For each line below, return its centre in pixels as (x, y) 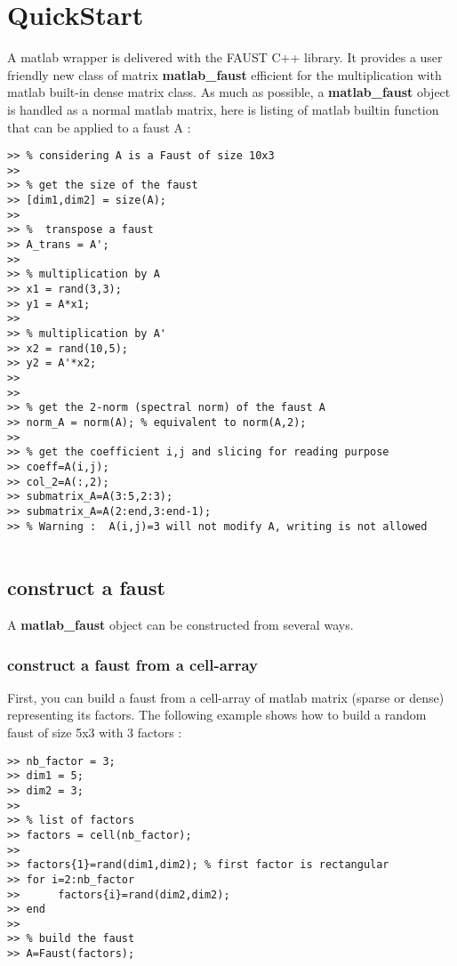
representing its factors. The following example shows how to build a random (217, 715)
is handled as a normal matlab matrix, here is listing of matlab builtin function (223, 109)
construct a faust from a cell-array (133, 664)
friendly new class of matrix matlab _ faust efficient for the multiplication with (224, 74)
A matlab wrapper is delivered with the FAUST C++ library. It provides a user (225, 57)
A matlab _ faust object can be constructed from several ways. (180, 625)
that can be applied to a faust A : (99, 127)
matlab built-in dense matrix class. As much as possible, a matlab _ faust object (229, 92)
